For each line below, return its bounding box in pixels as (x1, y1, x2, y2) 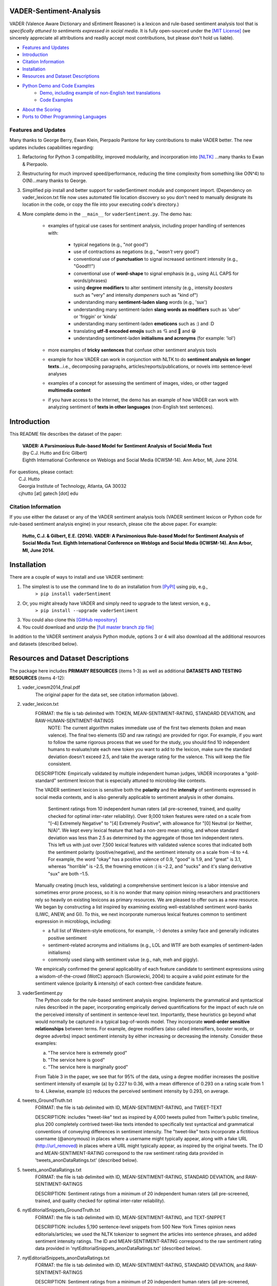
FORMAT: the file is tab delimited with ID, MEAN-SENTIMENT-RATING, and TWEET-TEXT (35, 1104, 223, 1111)
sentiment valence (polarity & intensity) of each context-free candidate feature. (35, 980, 203, 987)
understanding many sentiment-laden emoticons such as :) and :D (73, 320, 214, 327)
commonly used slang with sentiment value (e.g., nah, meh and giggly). (48, 956, 199, 962)
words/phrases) (73, 277, 107, 283)
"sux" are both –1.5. (48, 870, 89, 877)
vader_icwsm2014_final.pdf (22, 684, 81, 690)
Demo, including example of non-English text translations (39, 90, 161, 96)
